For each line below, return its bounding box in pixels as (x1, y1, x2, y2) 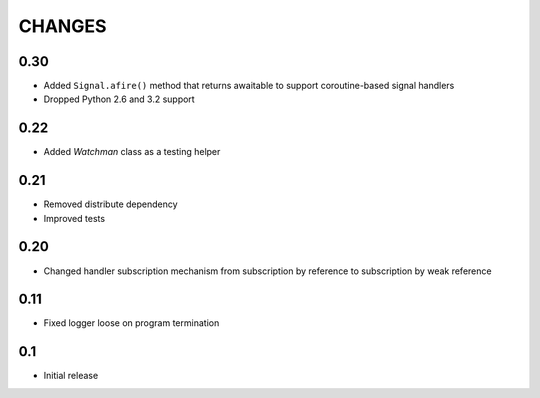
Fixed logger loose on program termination (43, 317, 220, 329)
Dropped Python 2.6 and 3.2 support (43, 93, 195, 105)
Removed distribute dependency (43, 198, 179, 210)
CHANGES (18, 15, 107, 37)
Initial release (43, 370, 99, 382)
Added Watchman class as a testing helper (43, 146, 221, 158)
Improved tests (43, 212, 105, 224)
